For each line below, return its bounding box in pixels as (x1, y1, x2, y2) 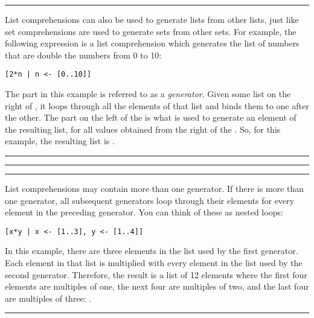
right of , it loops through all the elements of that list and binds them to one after (5, 99, 309, 112)
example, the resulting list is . (5, 135, 115, 147)
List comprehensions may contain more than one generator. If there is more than (5, 182, 304, 194)
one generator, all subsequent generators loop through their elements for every (5, 194, 294, 206)
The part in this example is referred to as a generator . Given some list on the (5, 87, 291, 100)
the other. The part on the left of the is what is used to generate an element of (5, 111, 296, 124)
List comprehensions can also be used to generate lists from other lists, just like (5, 13, 299, 25)
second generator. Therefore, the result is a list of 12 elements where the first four (5, 268, 307, 281)
